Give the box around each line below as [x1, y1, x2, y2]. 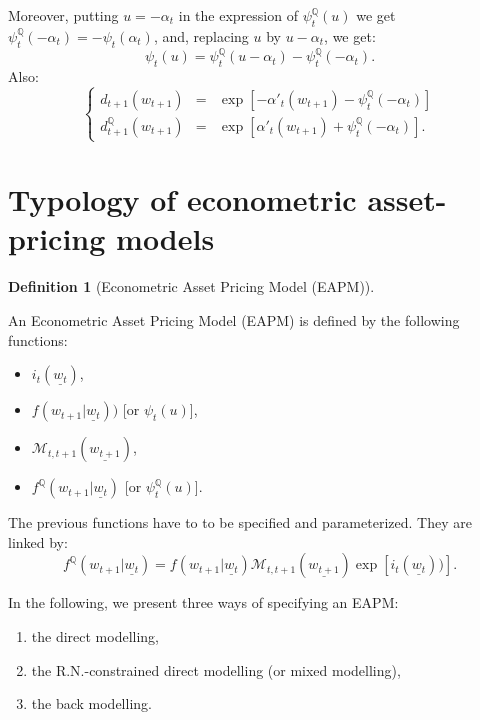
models [116, 218, 215, 259]
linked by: [8, 531, 68, 552]
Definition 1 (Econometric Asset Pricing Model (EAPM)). [8, 276, 375, 297]
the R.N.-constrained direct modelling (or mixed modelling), [31, 659, 401, 680]
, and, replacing [153, 25, 249, 46]
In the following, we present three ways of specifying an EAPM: [8, 592, 399, 613]
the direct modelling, [31, 625, 160, 646]
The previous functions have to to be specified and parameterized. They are [8, 512, 472, 533]
